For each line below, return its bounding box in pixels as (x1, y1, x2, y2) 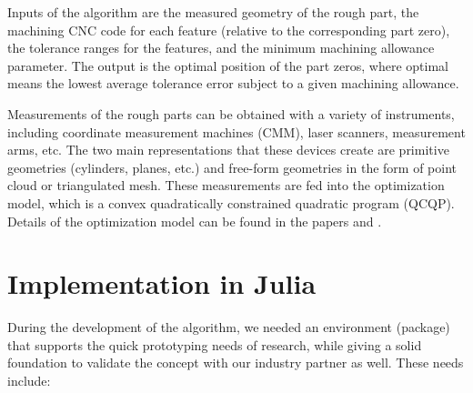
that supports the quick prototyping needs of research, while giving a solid (7, 335, 422, 354)
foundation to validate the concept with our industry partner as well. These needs (7, 353, 464, 372)
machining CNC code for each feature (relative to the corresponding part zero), (7, 20, 450, 39)
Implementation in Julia (7, 265, 317, 302)
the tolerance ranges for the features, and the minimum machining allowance (7, 38, 435, 57)
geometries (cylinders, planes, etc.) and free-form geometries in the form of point (7, 157, 458, 176)
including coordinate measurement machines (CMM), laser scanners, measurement (7, 122, 466, 141)
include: (7, 371, 51, 390)
